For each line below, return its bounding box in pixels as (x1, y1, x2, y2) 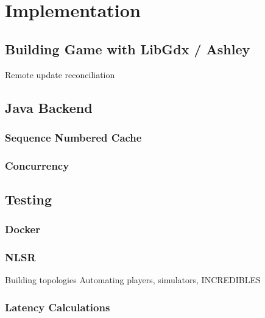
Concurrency (5, 157, 69, 173)
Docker (5, 222, 40, 237)
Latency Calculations (5, 300, 110, 314)
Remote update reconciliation (5, 68, 115, 81)
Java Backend (5, 98, 93, 117)
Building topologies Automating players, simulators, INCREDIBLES (5, 273, 261, 286)
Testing (5, 190, 52, 209)
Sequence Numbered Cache (5, 129, 142, 145)
